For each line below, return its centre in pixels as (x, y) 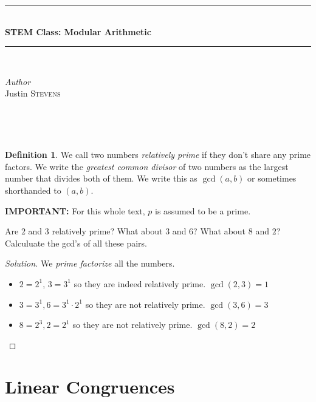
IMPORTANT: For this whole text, (75, 210)
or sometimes (272, 178)
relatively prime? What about (107, 231)
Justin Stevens (33, 93)
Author (18, 81)
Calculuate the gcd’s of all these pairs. (76, 243)
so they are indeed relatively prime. (140, 283)
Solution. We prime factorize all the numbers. (90, 263)
